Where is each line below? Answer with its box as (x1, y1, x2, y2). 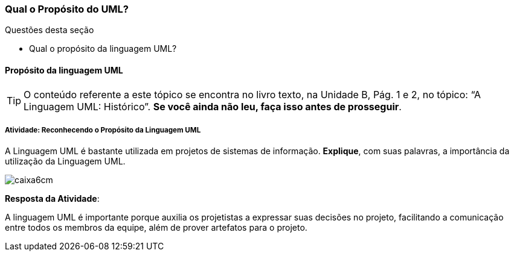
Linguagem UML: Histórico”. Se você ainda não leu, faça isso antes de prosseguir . (24, 100, 402, 113)
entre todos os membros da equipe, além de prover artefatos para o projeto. (5, 222, 307, 233)
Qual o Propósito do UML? (5, 3, 129, 15)
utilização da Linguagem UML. (5, 156, 126, 167)
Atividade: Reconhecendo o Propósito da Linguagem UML (5, 125, 201, 134)
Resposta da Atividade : (5, 193, 100, 204)
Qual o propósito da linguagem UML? (29, 43, 177, 54)
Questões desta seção (5, 25, 94, 36)
